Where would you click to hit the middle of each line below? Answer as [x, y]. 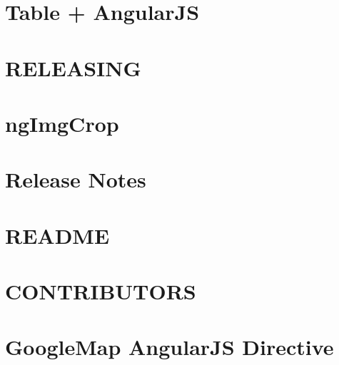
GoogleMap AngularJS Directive [169, 347]
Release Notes [76, 179]
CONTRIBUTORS [101, 291]
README [57, 235]
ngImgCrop [62, 123]
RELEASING [73, 67]
